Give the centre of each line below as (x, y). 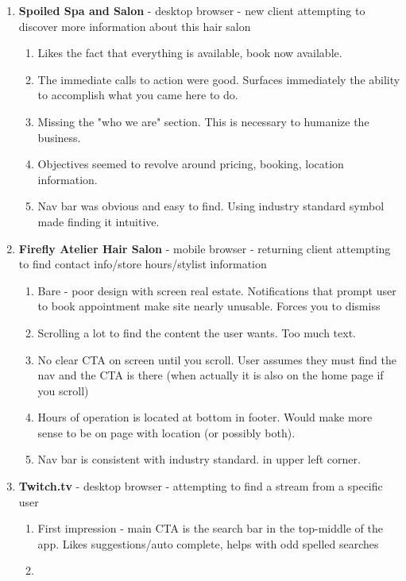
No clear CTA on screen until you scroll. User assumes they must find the (217, 359)
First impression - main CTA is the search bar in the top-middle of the (210, 528)
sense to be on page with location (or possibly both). (166, 432)
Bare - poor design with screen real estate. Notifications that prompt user (217, 290)
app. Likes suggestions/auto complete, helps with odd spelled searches (208, 543)
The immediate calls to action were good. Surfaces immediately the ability (219, 79)
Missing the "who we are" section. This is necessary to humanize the (203, 121)
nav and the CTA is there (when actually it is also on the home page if (211, 375)
